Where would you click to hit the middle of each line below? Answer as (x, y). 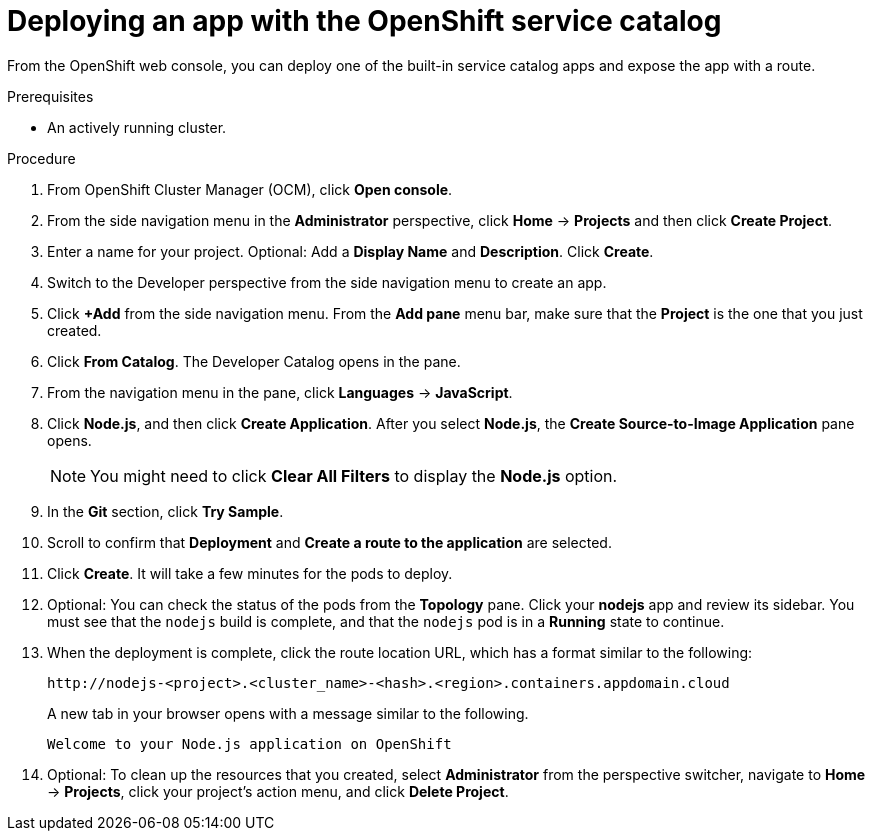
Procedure (41, 158)
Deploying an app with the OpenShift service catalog (364, 21)
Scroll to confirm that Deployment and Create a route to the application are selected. (329, 542)
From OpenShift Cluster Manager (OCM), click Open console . (250, 189)
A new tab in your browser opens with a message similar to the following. (288, 713)
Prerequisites (50, 96)
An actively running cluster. (137, 127)
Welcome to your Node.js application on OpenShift (249, 743)
